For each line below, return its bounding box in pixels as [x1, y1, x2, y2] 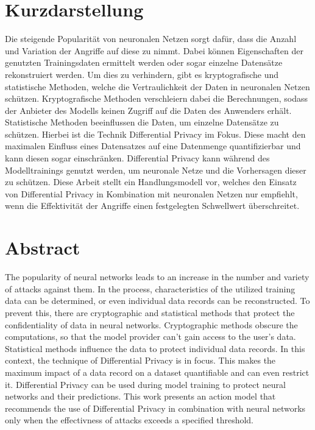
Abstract [5, 235, 80, 260]
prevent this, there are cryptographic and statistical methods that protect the [5, 306, 295, 319]
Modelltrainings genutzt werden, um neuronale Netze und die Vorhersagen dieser [5, 163, 306, 176]
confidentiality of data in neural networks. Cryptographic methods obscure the [5, 318, 298, 331]
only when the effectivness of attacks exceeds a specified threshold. [5, 414, 254, 426]
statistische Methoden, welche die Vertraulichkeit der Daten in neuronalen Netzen [5, 80, 310, 93]
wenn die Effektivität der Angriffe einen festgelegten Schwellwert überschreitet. [5, 199, 300, 212]
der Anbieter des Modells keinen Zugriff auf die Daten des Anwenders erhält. [5, 104, 292, 116]
